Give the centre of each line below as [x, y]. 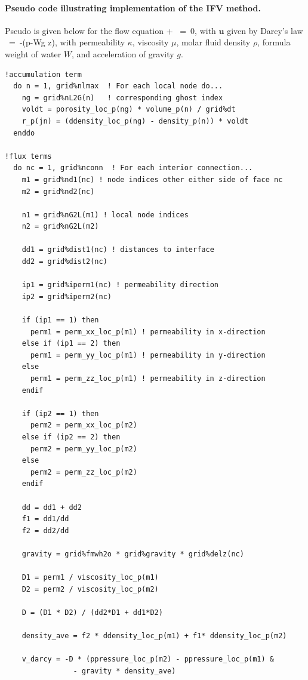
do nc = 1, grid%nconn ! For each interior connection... [133, 168]
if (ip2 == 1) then [60, 413]
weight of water [33, 53]
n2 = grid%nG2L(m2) [60, 227]
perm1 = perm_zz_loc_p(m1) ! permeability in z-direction [148, 379]
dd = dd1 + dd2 [52, 507]
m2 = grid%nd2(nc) [58, 191]
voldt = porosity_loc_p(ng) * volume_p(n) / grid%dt [129, 110]
